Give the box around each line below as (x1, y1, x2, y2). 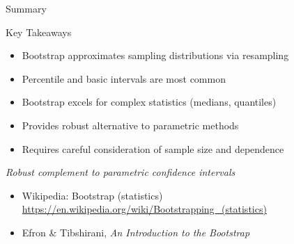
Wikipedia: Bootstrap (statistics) (22, 188, 163, 202)
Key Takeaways (6, 24, 72, 39)
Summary (6, 1, 47, 15)
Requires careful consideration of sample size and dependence (22, 141, 284, 156)
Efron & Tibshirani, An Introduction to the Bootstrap (22, 225, 250, 239)
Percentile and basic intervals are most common (22, 71, 226, 86)
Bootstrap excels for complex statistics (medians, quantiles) (22, 95, 277, 109)
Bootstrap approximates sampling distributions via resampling (22, 48, 289, 63)
